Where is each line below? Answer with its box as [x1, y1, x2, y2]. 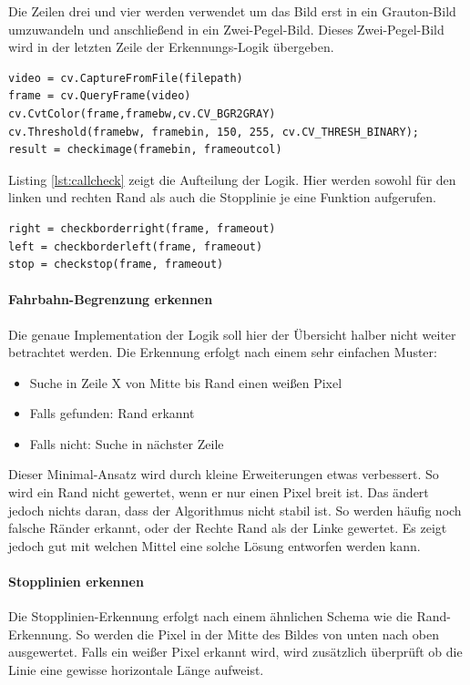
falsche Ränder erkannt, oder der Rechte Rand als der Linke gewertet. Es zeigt [8, 518, 447, 537]
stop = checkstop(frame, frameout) [8, 258, 224, 271]
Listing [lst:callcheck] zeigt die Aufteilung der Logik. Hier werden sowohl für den [8, 169, 456, 189]
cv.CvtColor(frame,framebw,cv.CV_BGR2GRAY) [8, 107, 276, 120]
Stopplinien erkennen [8, 572, 144, 591]
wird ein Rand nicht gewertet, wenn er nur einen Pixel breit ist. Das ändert [8, 483, 429, 502]
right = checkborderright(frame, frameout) [8, 221, 276, 235]
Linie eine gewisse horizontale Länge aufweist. [8, 660, 264, 680]
